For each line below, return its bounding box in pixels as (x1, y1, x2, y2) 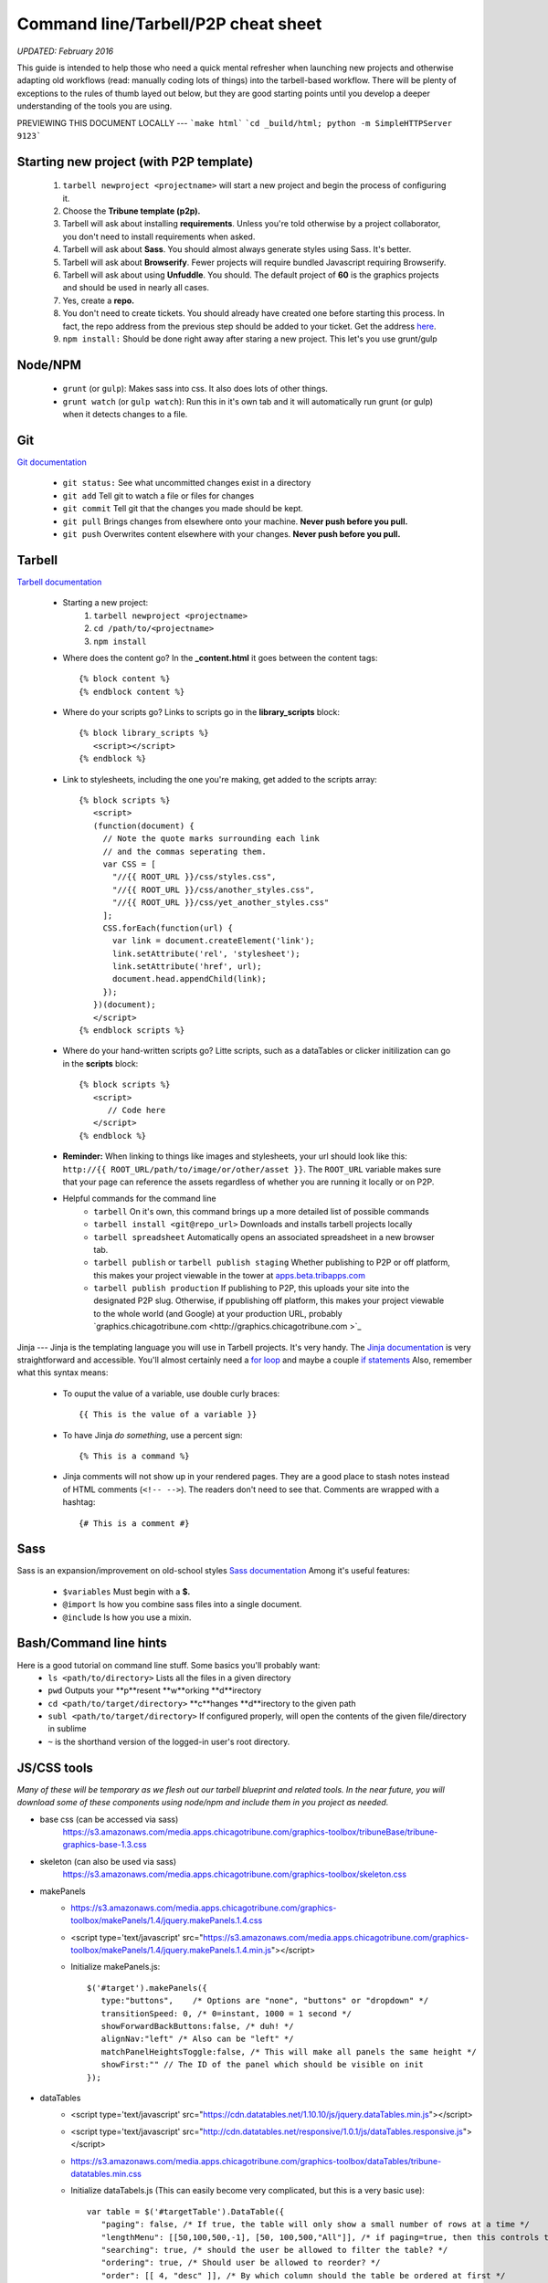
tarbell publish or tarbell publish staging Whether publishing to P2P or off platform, (93, 1257, 451, 1268)
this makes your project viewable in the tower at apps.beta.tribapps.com (93, 1269, 365, 1280)
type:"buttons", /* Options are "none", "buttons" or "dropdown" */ (100, 1995, 429, 2006)
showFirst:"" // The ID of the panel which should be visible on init (100, 2059, 425, 2070)
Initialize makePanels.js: (70, 1962, 161, 1973)
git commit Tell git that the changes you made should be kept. (62, 503, 303, 514)
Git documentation (16, 457, 87, 468)
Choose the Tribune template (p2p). (62, 205, 201, 216)
